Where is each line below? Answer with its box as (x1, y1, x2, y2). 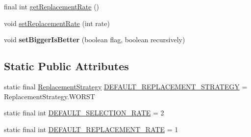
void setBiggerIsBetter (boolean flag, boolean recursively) (4, 34, 185, 45)
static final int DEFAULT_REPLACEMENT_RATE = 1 (4, 124, 178, 134)
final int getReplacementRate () (4, 1, 100, 11)
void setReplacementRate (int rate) (4, 18, 110, 28)
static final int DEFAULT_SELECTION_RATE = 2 (4, 108, 164, 118)
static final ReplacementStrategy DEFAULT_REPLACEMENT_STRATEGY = (4, 81, 248, 91)
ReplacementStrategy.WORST (4, 91, 95, 101)
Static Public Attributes (4, 58, 129, 74)
